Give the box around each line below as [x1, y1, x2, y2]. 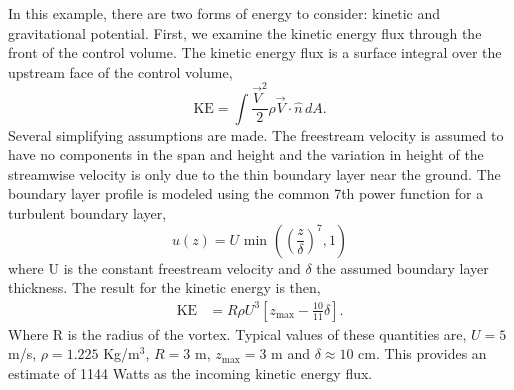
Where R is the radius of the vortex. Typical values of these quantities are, [8, 323, 467, 344]
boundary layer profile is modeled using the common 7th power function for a [8, 183, 484, 204]
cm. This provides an [358, 343, 487, 364]
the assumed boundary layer [316, 257, 489, 278]
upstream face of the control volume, [8, 61, 233, 82]
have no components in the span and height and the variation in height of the [8, 144, 484, 165]
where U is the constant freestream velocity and [8, 257, 301, 278]
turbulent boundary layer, [8, 202, 167, 223]
